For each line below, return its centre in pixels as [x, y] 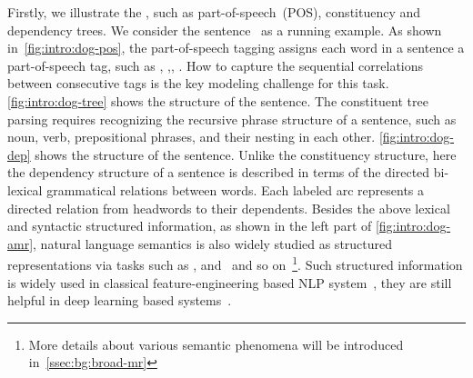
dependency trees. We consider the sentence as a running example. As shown [225, 30]
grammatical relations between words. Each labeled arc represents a [236, 189]
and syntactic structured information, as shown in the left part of [190, 226]
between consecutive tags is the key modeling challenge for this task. [198, 83]
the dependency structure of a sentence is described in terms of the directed [219, 172]
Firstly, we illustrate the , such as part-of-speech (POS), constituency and [214, 12]
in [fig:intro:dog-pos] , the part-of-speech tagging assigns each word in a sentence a [236, 48]
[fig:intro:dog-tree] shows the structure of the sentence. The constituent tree [218, 100]
